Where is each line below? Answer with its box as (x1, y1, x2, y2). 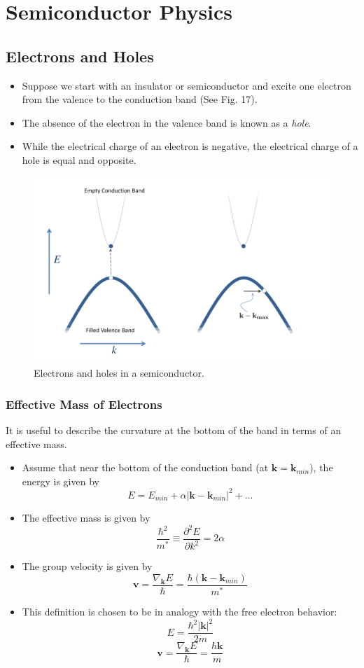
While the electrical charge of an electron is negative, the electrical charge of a (22, 139, 358, 153)
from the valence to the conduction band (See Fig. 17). (22, 92, 258, 106)
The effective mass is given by (22, 510, 150, 524)
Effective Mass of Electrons (6, 395, 162, 412)
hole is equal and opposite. (22, 152, 136, 167)
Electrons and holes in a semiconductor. (34, 366, 204, 380)
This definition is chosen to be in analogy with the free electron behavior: (22, 604, 337, 618)
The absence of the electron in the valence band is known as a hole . (22, 115, 311, 130)
